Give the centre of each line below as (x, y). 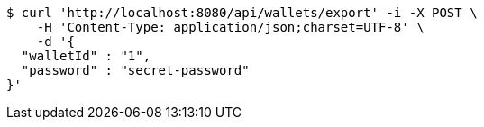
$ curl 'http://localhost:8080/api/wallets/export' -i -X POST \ (242, 13)
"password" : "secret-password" (135, 70)
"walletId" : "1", (86, 56)
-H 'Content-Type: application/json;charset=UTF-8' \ (230, 27)
